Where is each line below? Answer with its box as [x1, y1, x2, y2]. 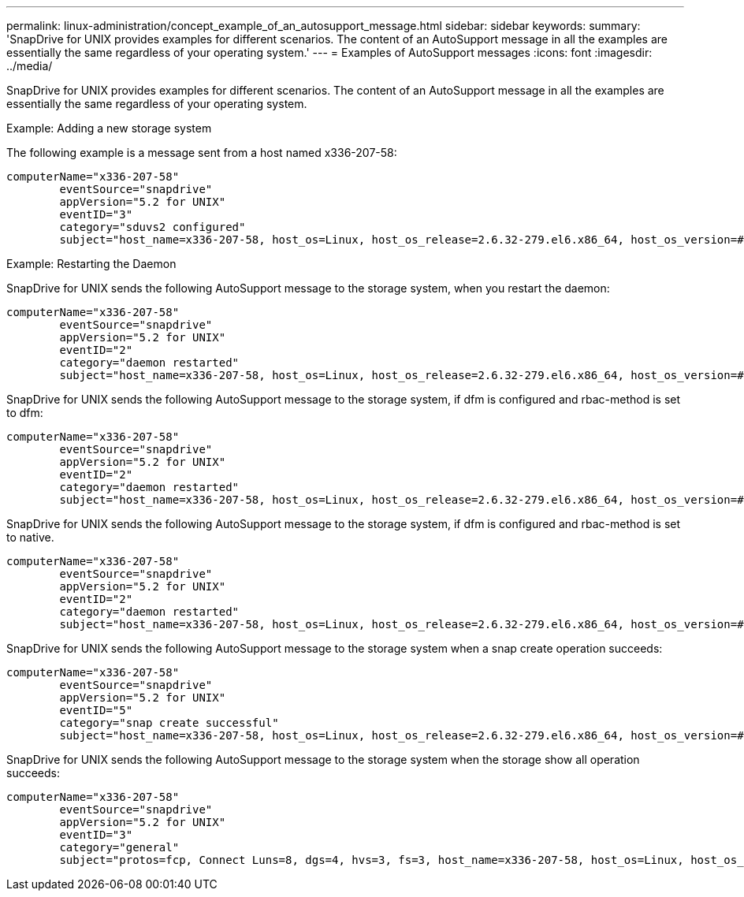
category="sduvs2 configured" [59, 221, 246, 233]
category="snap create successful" [59, 716, 279, 729]
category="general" [59, 841, 180, 854]
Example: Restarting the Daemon [6, 257, 177, 270]
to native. [6, 530, 54, 544]
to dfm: [6, 406, 43, 419]
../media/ [6, 59, 53, 73]
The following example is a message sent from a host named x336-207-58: [6, 146, 397, 159]
